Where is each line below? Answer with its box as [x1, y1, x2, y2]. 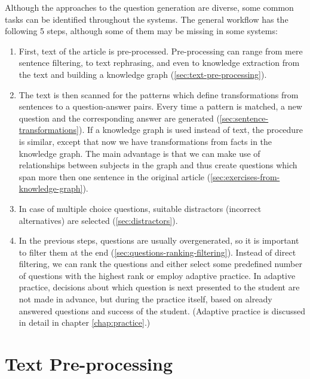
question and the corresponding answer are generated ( [19, 111, 220, 124]
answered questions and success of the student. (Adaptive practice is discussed [19, 304, 306, 317]
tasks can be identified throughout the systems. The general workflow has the [5, 13, 288, 25]
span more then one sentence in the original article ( [19, 170, 211, 183]
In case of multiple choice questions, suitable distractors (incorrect [19, 202, 262, 214]
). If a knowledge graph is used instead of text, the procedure [79, 123, 303, 136]
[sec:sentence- [219, 111, 269, 124]
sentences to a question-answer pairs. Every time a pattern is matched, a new [19, 100, 302, 113]
